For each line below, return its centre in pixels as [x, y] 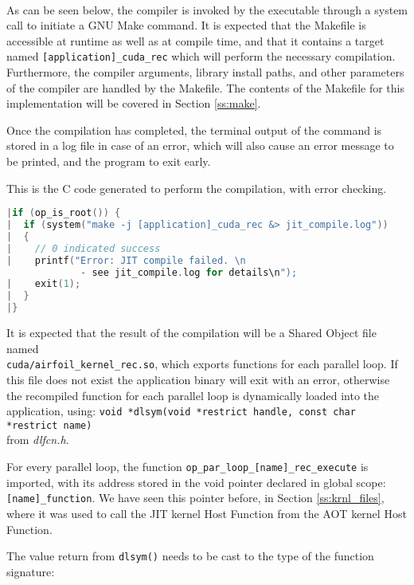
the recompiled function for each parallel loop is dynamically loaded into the [193, 395]
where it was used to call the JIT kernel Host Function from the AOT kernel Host [207, 513]
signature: [31, 571]
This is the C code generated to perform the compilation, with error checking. [197, 188]
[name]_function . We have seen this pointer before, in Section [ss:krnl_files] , [195, 498]
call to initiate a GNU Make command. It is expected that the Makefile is [186, 25]
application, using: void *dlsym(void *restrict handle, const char [181, 411]
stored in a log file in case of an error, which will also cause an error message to [200, 145]
